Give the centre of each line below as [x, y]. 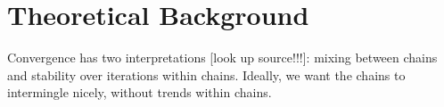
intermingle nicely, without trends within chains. [140, 92]
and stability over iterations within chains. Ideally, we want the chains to [206, 74]
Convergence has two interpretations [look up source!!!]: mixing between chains [222, 58]
